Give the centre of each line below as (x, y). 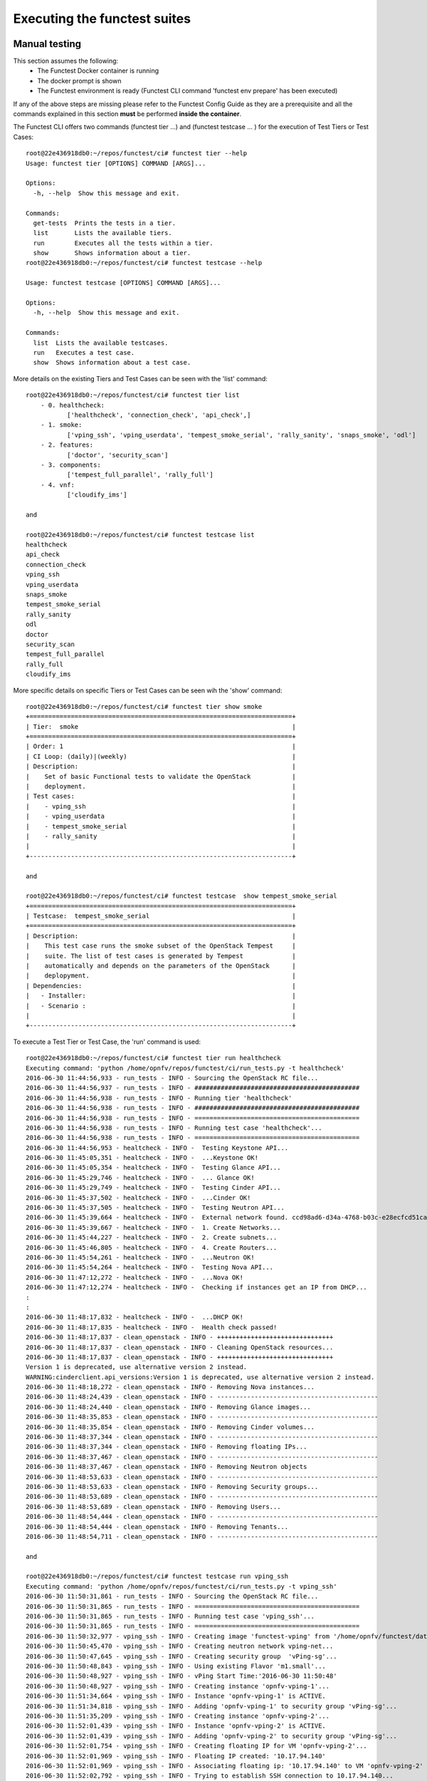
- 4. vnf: (57, 485)
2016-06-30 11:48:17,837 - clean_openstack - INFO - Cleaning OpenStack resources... (180, 1347)
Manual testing (47, 44)
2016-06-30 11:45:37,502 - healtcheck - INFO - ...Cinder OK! (138, 1198)
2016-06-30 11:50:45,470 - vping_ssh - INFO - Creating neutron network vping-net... (180, 1646)
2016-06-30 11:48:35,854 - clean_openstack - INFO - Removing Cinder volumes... (170, 1427)
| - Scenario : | (161, 1006)
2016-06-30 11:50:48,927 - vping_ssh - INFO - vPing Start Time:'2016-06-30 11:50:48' (181, 1676)
